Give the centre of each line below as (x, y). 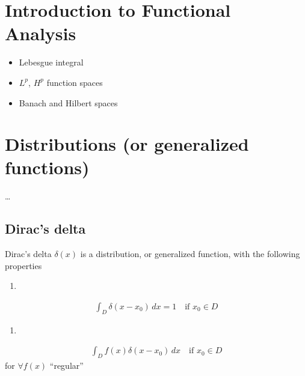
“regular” (66, 365)
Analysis (41, 33)
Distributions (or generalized (127, 144)
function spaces (75, 82)
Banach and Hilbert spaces (68, 102)
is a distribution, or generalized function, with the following (190, 254)
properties (23, 265)
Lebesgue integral (51, 62)
